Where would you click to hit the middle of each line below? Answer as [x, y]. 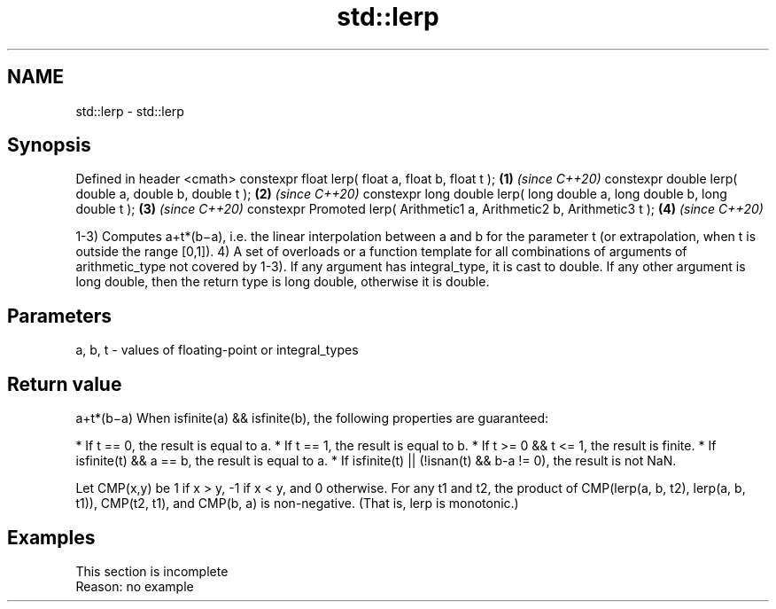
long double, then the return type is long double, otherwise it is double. [283, 282]
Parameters [59, 316]
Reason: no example [135, 586]
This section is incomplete [152, 571]
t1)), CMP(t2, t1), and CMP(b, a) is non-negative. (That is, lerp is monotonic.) [297, 504]
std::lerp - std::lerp [130, 111]
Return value [65, 384]
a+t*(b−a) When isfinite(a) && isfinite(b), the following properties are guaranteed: [312, 418]
